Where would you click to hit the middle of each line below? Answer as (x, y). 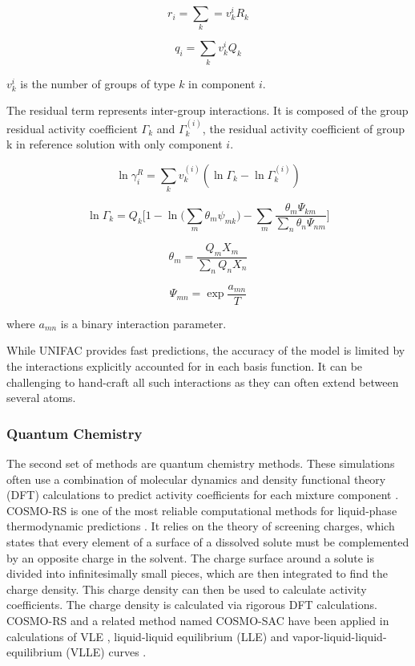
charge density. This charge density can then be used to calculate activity (187, 589)
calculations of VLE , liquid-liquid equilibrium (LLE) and (148, 636)
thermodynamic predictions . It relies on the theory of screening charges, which (201, 526)
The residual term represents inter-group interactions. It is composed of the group (207, 110)
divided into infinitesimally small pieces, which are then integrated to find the (197, 573)
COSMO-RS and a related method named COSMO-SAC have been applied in (198, 620)
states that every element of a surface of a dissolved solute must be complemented (208, 542)
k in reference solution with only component (115, 144)
